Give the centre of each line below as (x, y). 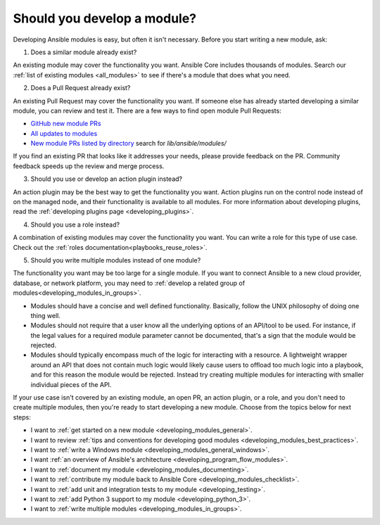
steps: (22, 417)
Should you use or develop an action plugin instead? (107, 179)
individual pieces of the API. (71, 384)
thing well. (46, 315)
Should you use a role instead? (75, 224)
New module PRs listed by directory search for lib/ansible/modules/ (128, 144)
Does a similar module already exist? (84, 52)
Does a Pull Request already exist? (81, 88)
